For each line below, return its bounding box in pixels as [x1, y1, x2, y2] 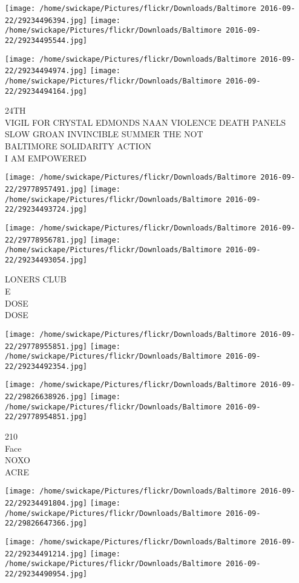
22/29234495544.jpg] [5, 36, 88, 45]
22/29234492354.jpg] [5, 362, 88, 371]
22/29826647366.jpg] [5, 519, 88, 528]
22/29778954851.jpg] [5, 412, 88, 422]
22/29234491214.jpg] [5, 549, 88, 558]
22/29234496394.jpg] [5, 16, 88, 25]
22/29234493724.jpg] [5, 205, 88, 214]
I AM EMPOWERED [5, 151, 87, 164]
